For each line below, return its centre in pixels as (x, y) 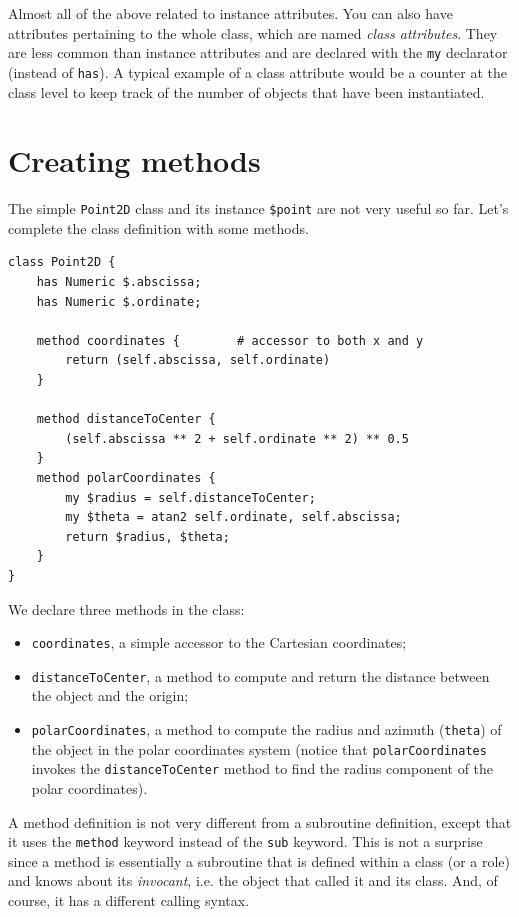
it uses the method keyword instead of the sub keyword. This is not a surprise (245, 841)
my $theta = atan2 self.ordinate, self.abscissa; (233, 517)
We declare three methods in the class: (126, 608)
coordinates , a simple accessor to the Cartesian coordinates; (219, 642)
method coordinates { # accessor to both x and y (230, 340)
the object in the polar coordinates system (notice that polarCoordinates (259, 748)
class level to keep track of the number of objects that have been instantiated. (246, 91)
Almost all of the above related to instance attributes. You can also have (230, 13)
